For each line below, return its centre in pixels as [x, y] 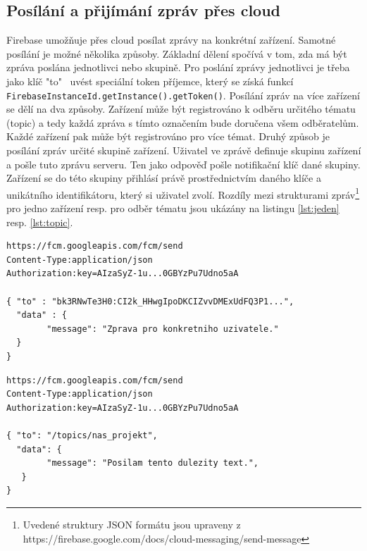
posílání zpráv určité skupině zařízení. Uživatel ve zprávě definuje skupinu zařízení [184, 150]
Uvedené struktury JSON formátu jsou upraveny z [132, 524]
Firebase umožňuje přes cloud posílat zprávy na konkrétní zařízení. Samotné [171, 40]
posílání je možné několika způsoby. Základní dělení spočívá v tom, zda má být [177, 53]
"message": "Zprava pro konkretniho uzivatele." [163, 329]
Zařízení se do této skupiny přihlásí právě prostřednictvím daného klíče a [164, 178]
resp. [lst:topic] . [40, 222]
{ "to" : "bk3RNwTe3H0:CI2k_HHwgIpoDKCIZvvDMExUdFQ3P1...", [150, 301]
